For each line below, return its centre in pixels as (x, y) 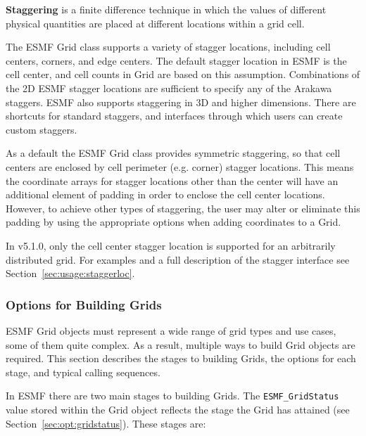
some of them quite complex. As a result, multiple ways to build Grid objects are (181, 344)
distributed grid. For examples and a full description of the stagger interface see (178, 259)
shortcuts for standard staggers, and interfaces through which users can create (174, 116)
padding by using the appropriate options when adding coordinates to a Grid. (173, 222)
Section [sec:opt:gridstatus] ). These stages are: (106, 423)
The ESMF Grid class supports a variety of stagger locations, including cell (168, 47)
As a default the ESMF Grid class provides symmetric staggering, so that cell (173, 153)
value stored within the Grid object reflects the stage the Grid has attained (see (178, 409)
